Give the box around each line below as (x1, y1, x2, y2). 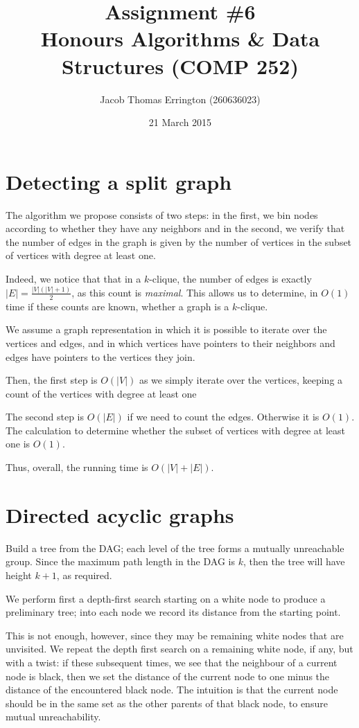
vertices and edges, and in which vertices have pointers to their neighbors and (6, 335, 335, 350)
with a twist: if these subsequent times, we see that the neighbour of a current (6, 655, 338, 669)
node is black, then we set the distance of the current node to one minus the (6, 668, 330, 683)
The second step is (6, 409, 84, 424)
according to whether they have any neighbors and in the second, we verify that (6, 221, 345, 236)
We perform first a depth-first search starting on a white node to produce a (6, 591, 326, 605)
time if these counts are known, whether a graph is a (6, 299, 229, 313)
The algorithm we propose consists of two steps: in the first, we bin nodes (6, 207, 318, 222)
